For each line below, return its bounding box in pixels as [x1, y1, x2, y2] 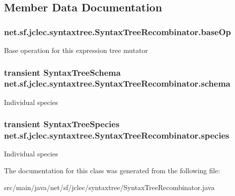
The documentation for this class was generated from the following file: [4, 165, 220, 176]
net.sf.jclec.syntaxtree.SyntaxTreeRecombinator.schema [4, 77, 231, 90]
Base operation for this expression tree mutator [4, 45, 148, 55]
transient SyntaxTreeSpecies [4, 118, 120, 130]
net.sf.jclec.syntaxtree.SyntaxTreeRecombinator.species [4, 129, 230, 142]
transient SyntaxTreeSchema [4, 66, 121, 78]
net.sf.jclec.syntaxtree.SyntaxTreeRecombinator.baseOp [4, 25, 231, 38]
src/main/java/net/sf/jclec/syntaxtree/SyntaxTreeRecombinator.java [4, 182, 215, 192]
